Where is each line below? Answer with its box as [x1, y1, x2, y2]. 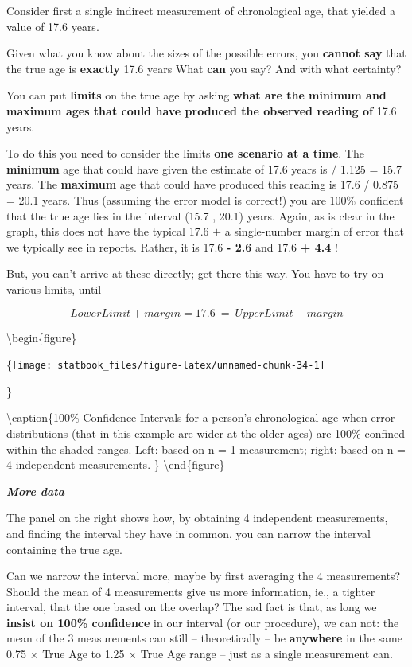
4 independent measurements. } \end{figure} [6, 456, 225, 473]
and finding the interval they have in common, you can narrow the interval [6, 525, 371, 541]
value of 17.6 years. [6, 18, 99, 34]
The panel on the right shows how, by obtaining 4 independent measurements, [6, 509, 388, 526]
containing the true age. [6, 540, 122, 557]
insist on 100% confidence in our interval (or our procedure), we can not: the [6, 614, 399, 630]
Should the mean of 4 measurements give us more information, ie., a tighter [6, 583, 375, 599]
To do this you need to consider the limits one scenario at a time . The [6, 145, 364, 162]
